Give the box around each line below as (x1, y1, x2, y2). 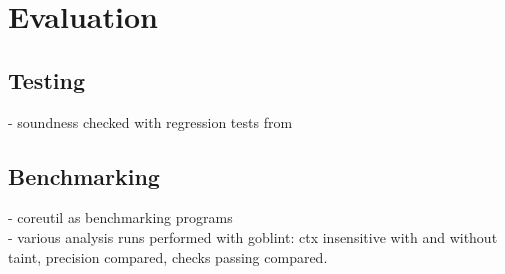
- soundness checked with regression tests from (8, 111, 293, 132)
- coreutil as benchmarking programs (8, 207, 233, 228)
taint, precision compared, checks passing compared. (8, 246, 328, 267)
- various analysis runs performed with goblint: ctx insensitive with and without (8, 226, 498, 247)
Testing (8, 64, 85, 95)
